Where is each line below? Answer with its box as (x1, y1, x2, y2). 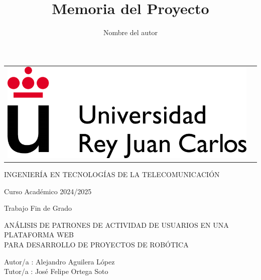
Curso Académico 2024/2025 (4, 186, 92, 196)
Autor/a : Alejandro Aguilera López (4, 256, 115, 266)
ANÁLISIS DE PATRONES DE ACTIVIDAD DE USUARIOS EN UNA (4, 219, 229, 230)
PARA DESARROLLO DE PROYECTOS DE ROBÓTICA (4, 239, 189, 249)
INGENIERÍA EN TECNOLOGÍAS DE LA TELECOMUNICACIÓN (4, 169, 220, 180)
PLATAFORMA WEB (4, 229, 74, 240)
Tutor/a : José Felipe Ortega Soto (4, 266, 108, 276)
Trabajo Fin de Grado (4, 203, 72, 213)
